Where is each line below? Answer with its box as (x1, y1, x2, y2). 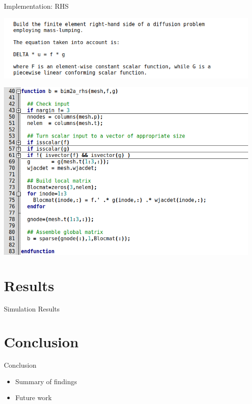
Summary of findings (15, 376, 77, 386)
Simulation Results (4, 303, 60, 313)
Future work (15, 392, 52, 403)
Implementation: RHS (4, 1, 69, 11)
